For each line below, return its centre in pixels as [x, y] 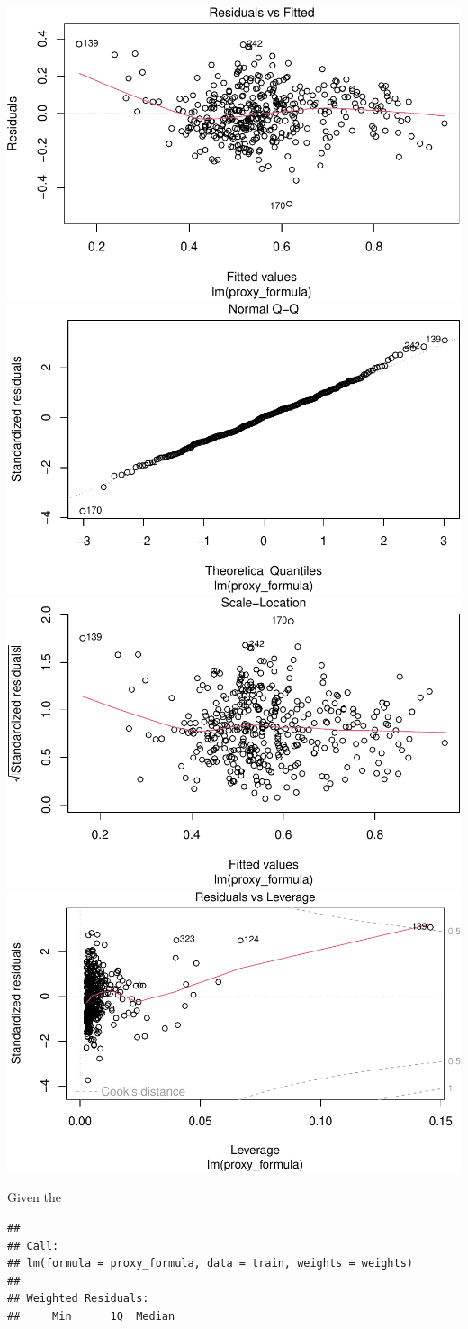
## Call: [33, 1246]
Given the [34, 1197]
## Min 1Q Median [91, 1316]
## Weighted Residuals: [78, 1299]
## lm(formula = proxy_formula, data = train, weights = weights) [211, 1264]
